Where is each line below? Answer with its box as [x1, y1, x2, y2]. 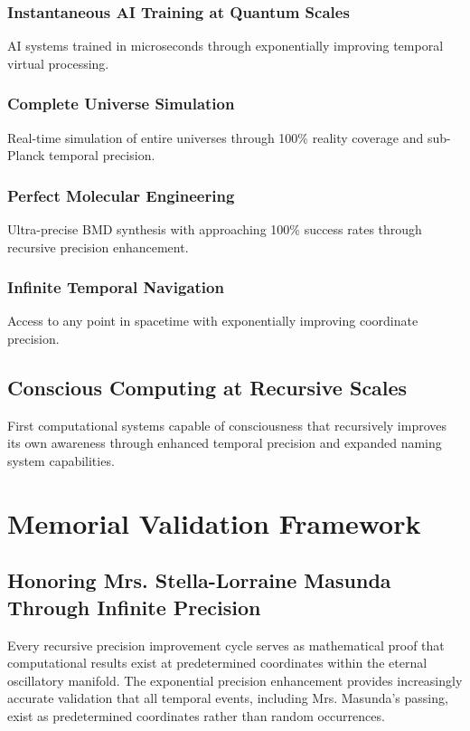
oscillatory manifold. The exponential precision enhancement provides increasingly [7, 670, 463, 689]
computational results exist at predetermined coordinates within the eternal [7, 653, 428, 672]
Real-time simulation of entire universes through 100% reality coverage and [7, 128, 424, 147]
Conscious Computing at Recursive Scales [7, 374, 408, 402]
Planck [7, 146, 45, 165]
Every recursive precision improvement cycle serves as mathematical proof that [7, 635, 445, 654]
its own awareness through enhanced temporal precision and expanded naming [7, 433, 442, 452]
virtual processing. [7, 53, 109, 72]
